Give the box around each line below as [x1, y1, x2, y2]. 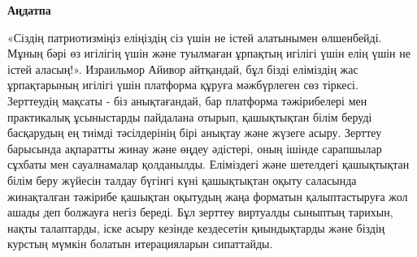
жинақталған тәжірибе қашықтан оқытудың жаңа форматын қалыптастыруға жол [7, 187, 408, 204]
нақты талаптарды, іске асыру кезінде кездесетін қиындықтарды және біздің [7, 219, 385, 236]
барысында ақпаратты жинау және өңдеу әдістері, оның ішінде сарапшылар [7, 139, 382, 156]
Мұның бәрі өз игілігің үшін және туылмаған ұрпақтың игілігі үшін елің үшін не [7, 45, 410, 62]
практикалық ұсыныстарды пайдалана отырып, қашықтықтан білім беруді [7, 108, 372, 125]
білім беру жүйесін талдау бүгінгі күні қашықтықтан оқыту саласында [7, 171, 357, 188]
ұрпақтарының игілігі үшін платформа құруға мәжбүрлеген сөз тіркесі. [7, 76, 358, 93]
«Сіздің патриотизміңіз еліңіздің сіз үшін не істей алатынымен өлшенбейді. [7, 28, 382, 45]
